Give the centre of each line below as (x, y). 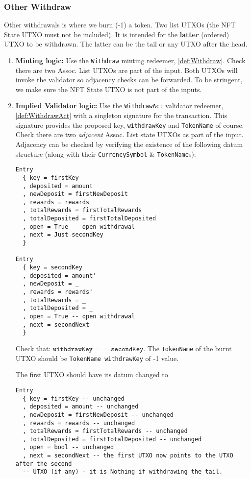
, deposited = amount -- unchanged (81, 407)
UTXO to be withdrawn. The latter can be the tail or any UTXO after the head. (126, 44)
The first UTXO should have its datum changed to (92, 374)
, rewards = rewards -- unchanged (79, 423)
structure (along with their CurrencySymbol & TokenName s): (106, 154)
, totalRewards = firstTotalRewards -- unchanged (105, 431)
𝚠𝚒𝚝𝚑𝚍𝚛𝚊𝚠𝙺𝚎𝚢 (73, 349)
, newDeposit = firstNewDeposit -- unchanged (98, 415)
